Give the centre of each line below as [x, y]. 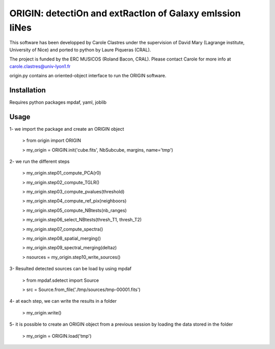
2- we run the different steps [39, 161]
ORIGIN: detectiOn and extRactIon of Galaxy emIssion [125, 13]
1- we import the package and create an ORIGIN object [67, 129]
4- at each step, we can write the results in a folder [63, 301]
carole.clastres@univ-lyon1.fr [40, 66]
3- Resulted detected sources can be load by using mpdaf [71, 269]
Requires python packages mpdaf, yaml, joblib [58, 102]
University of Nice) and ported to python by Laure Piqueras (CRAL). [80, 50]
